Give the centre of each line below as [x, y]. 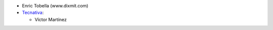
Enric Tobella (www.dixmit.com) [55, 6]
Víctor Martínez [51, 19]
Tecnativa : [33, 13]
